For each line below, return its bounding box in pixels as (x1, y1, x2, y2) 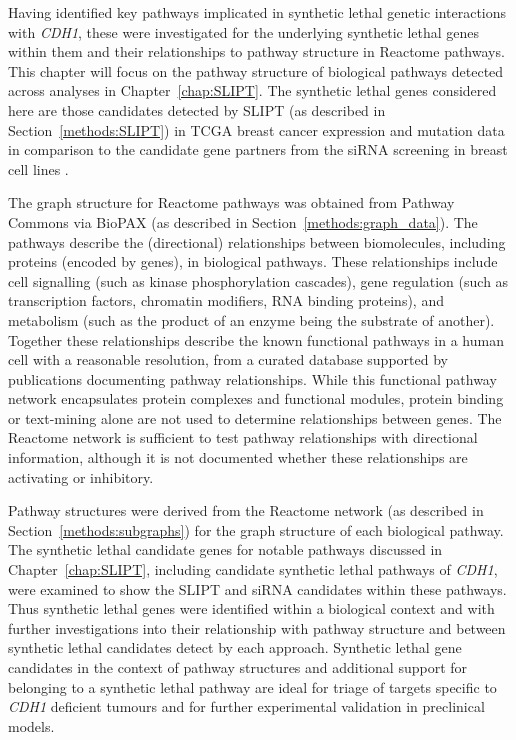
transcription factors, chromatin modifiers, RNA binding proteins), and (8, 290, 444, 311)
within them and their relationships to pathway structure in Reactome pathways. (8, 41, 505, 62)
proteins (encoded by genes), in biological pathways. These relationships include (8, 251, 498, 272)
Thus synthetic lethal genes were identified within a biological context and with (8, 598, 495, 619)
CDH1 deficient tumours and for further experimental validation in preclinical (8, 696, 485, 717)
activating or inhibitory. (8, 466, 154, 487)
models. (8, 715, 55, 736)
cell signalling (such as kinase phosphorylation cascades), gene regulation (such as (8, 270, 509, 291)
